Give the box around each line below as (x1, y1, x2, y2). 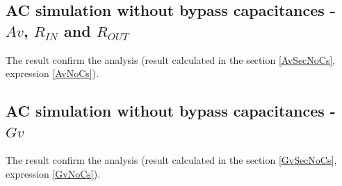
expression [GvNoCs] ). (6, 166, 101, 180)
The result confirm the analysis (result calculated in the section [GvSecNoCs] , (6, 153, 337, 167)
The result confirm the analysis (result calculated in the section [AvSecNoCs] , (6, 52, 336, 67)
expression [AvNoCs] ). (6, 66, 99, 81)
